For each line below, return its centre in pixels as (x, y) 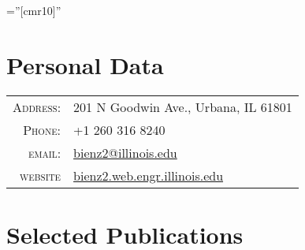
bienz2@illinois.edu (125, 152)
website (40, 175)
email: (45, 152)
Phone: (42, 129)
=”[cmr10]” (34, 10)
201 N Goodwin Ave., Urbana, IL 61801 (183, 106)
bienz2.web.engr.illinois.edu (149, 175)
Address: (37, 106)
